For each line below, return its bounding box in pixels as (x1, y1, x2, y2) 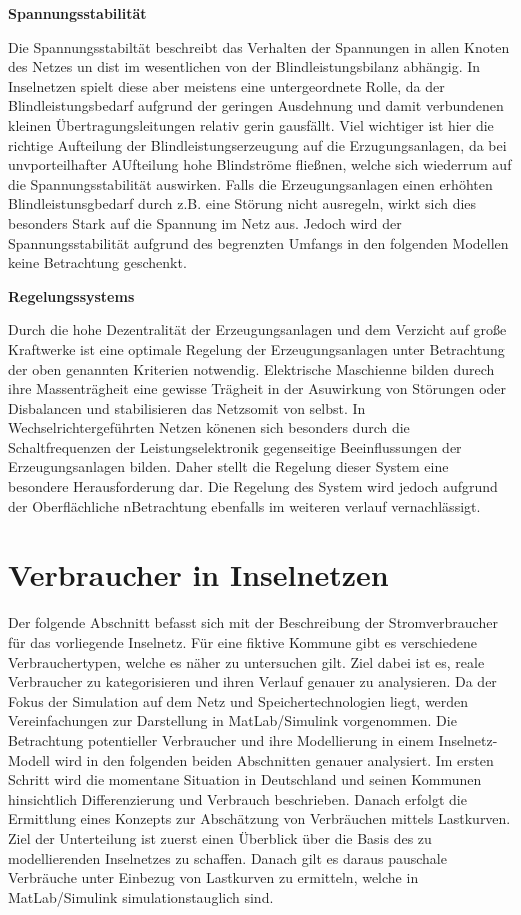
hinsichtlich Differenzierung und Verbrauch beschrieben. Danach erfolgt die (8, 788, 467, 809)
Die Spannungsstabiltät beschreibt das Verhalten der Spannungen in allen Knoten (8, 36, 510, 57)
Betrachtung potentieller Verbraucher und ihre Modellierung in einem (8, 729, 434, 750)
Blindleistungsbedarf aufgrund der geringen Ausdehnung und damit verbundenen (8, 95, 504, 116)
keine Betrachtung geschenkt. (8, 252, 187, 273)
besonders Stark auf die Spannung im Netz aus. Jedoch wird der (8, 212, 402, 233)
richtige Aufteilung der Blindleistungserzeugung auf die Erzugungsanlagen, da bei (8, 134, 507, 155)
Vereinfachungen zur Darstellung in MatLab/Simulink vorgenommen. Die (8, 710, 457, 731)
